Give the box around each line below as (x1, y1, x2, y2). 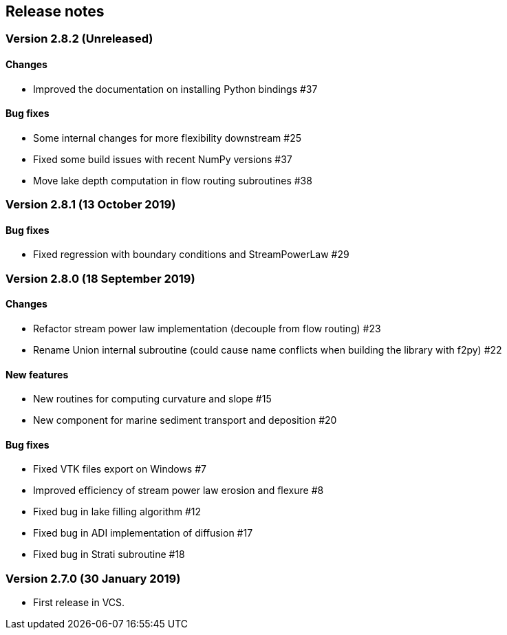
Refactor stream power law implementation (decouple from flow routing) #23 (33, 323, 381, 335)
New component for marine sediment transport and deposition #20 (33, 414, 337, 427)
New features (6, 368, 69, 380)
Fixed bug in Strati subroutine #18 (33, 548, 185, 561)
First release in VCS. (33, 596, 125, 609)
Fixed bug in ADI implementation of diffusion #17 (33, 527, 253, 539)
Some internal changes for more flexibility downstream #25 (33, 131, 301, 144)
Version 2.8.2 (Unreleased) (6, 32, 153, 46)
